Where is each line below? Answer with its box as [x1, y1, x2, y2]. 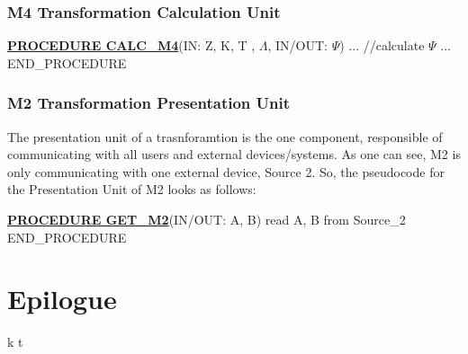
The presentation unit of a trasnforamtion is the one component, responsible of [7, 127, 443, 146]
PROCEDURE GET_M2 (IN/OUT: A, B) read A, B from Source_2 [7, 210, 406, 228]
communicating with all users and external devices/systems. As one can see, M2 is [7, 145, 461, 164]
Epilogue [7, 280, 117, 317]
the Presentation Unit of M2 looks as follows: [7, 180, 256, 199]
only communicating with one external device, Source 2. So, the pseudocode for [7, 162, 445, 181]
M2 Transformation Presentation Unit [7, 92, 290, 114]
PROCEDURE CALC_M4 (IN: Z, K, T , [7, 36, 256, 55]
